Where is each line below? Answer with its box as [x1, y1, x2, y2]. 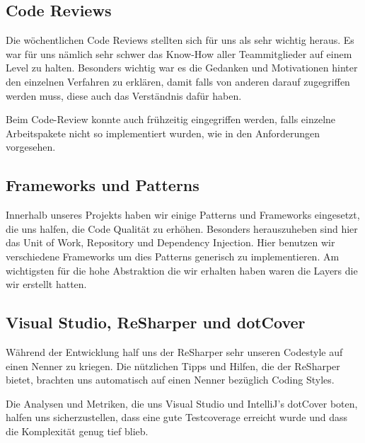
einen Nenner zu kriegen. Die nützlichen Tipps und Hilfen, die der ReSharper [6, 358, 340, 373]
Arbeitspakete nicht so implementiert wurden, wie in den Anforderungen [6, 125, 320, 140]
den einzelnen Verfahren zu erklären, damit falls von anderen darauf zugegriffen [6, 74, 350, 88]
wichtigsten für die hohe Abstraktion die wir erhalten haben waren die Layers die [6, 263, 358, 277]
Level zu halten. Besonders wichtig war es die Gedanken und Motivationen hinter [6, 60, 358, 75]
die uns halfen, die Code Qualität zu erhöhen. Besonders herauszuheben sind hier [6, 221, 358, 236]
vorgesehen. [6, 139, 56, 154]
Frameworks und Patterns [6, 174, 199, 196]
